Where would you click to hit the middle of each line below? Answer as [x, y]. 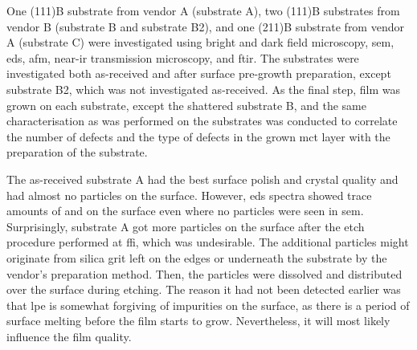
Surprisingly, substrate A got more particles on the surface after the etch [186, 226]
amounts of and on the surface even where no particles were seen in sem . [185, 211]
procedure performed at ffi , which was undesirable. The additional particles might [208, 242]
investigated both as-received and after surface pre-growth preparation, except [199, 73]
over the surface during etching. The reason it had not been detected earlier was [204, 289]
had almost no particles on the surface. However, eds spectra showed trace [189, 195]
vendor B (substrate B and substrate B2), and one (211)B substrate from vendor [205, 26]
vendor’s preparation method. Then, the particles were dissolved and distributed [204, 273]
